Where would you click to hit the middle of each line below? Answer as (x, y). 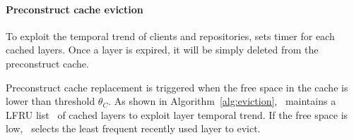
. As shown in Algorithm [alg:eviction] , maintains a (222, 101)
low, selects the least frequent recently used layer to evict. (133, 128)
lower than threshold (51, 101)
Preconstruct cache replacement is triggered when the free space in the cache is (177, 87)
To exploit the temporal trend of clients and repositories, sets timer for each (170, 36)
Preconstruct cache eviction (75, 9)
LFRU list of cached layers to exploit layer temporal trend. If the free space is (177, 114)
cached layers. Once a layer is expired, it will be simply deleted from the (162, 50)
